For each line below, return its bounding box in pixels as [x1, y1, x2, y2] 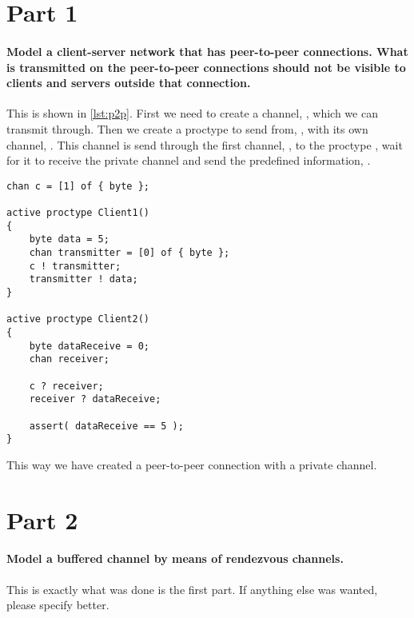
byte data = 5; [29, 233, 109, 245]
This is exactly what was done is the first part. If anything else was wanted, [6, 580, 378, 597]
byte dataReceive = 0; [29, 340, 149, 352]
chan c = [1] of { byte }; [6, 180, 149, 192]
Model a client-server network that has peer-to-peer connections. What [6, 42, 408, 59]
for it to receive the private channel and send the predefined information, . [6, 152, 371, 169]
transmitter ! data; [29, 273, 138, 285]
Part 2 [6, 503, 78, 536]
